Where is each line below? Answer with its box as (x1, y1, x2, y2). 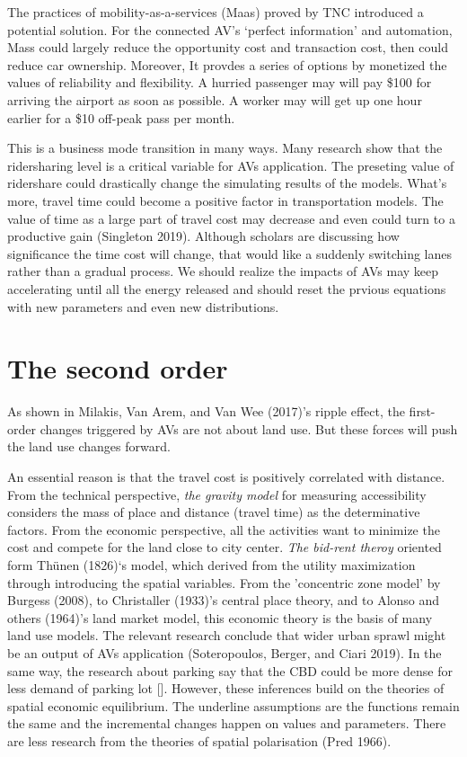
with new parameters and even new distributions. (7, 297, 279, 316)
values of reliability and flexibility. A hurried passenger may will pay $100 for (7, 73, 432, 92)
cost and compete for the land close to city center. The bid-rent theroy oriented (7, 538, 442, 557)
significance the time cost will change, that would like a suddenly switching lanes (7, 244, 453, 263)
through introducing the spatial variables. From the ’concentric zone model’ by (7, 573, 441, 592)
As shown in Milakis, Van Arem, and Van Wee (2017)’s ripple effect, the (7, 402, 405, 421)
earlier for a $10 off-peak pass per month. (7, 108, 235, 127)
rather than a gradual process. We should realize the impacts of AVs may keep (7, 262, 439, 281)
